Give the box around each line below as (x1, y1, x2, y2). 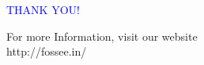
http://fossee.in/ (6, 43, 87, 60)
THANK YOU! (6, 2, 80, 17)
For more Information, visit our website (6, 27, 198, 44)
